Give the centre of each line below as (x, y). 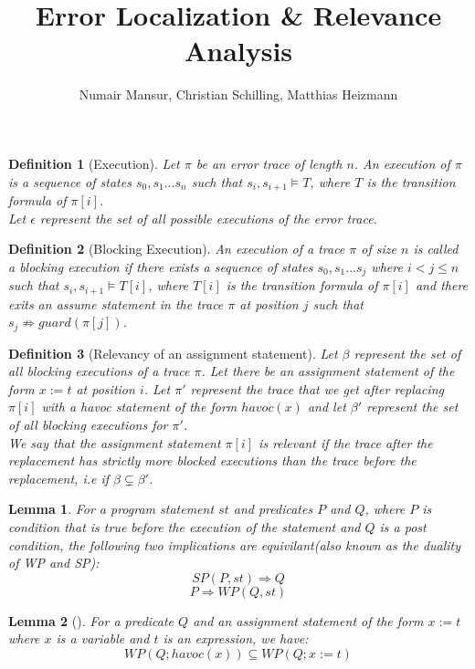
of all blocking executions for (88, 425)
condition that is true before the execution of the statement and (185, 527)
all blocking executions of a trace (99, 371)
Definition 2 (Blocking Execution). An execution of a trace (177, 249)
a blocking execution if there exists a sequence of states (161, 266)
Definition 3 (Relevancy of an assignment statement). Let (173, 353)
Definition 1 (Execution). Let (94, 163)
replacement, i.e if (59, 478)
